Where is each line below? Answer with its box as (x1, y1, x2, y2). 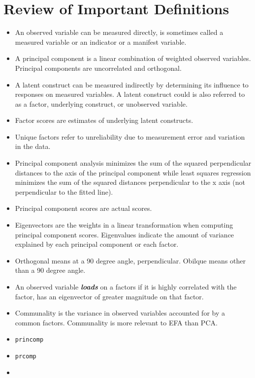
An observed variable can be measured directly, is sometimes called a (15, 27, 223, 37)
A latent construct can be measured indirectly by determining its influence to (15, 79, 249, 89)
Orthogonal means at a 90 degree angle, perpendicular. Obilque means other (15, 255, 246, 265)
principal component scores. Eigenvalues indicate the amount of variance (15, 229, 234, 239)
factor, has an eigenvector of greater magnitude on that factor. (15, 291, 204, 301)
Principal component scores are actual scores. (15, 203, 152, 213)
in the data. (15, 141, 51, 151)
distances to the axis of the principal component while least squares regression (15, 167, 251, 177)
